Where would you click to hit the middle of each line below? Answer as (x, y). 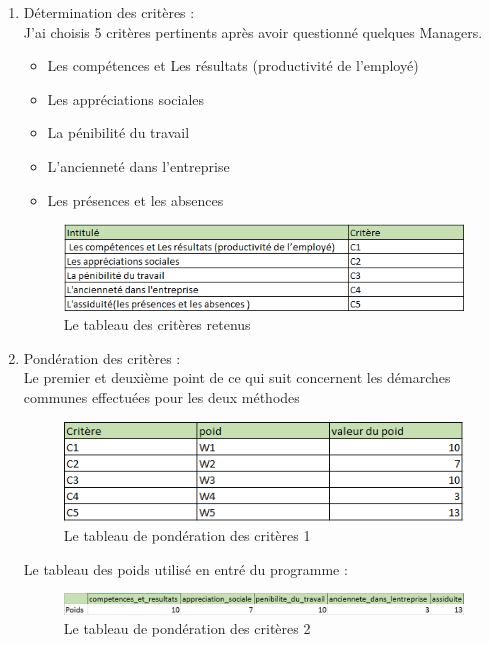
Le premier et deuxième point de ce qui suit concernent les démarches (237, 377)
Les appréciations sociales (126, 98)
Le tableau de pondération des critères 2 (187, 628)
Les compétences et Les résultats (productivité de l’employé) (233, 65)
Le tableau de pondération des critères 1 (187, 535)
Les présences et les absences (135, 199)
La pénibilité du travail (118, 132)
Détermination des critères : (109, 12)
